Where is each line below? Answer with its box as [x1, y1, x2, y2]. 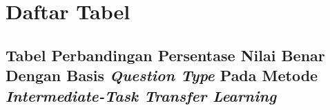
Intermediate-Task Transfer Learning [6, 85, 277, 106]
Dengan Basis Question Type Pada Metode [6, 65, 318, 86]
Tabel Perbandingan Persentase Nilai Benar [6, 44, 325, 65]
